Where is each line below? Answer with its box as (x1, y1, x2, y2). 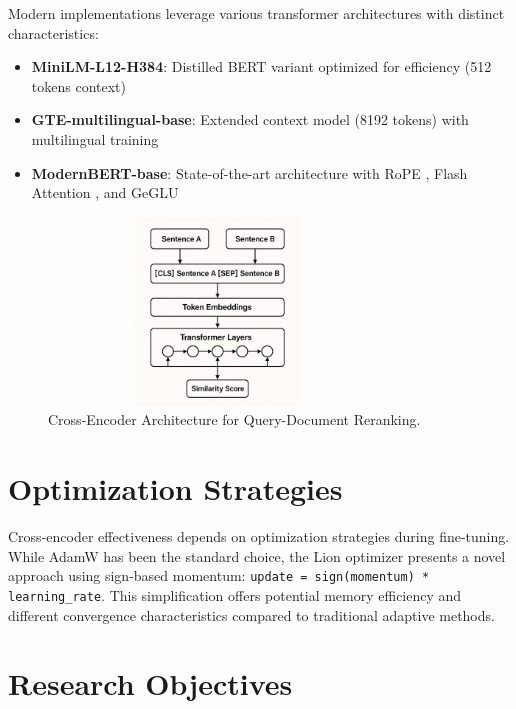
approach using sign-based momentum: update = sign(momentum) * (8, 565, 430, 586)
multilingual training (31, 128, 159, 149)
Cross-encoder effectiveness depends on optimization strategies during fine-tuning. (8, 526, 510, 547)
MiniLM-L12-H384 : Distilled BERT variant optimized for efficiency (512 (31, 56, 492, 77)
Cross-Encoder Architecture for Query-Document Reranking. (48, 409, 421, 430)
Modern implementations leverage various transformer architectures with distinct (8, 3, 505, 23)
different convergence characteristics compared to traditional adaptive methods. (8, 604, 495, 625)
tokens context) (31, 75, 126, 96)
